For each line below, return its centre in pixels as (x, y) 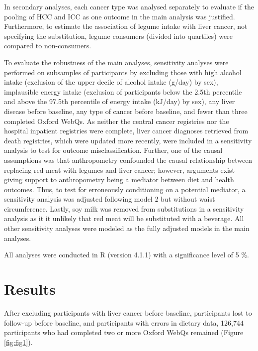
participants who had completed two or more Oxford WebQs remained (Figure (124, 332)
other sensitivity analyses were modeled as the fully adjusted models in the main (127, 228)
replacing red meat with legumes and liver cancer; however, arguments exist (119, 170)
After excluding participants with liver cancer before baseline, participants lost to (128, 312)
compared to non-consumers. (48, 46)
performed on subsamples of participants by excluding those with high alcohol (123, 72)
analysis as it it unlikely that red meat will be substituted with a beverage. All (124, 218)
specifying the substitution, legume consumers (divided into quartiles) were (118, 36)
